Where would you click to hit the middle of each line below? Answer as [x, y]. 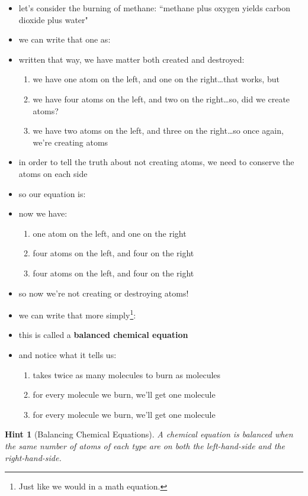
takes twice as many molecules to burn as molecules [127, 374]
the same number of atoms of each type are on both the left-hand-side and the [145, 445]
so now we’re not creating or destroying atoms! [104, 293]
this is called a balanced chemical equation [103, 335]
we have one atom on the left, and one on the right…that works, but [156, 79]
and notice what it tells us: [68, 354]
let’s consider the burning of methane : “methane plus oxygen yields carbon [154, 8]
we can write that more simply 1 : [77, 314]
